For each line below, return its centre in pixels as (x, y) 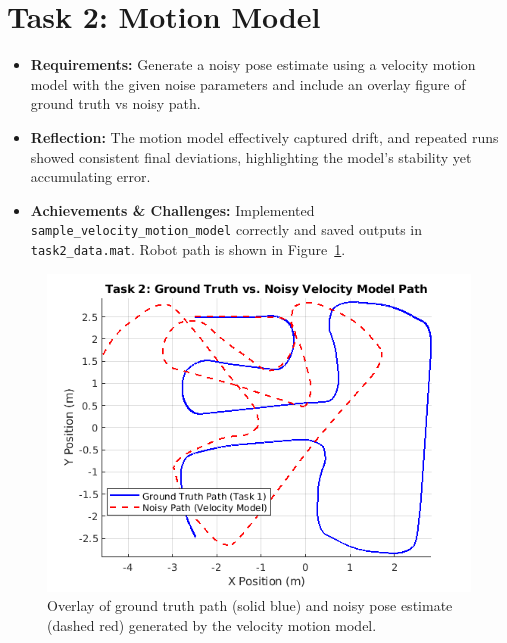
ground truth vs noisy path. (115, 103)
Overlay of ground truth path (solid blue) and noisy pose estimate (250, 605)
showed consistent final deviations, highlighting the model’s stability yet (251, 156)
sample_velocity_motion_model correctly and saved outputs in (226, 229)
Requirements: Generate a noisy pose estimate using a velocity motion (253, 64)
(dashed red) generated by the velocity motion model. (212, 624)
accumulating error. (90, 176)
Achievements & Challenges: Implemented (172, 209)
